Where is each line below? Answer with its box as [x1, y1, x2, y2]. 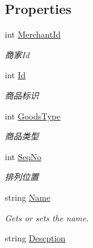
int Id [5, 69, 26, 81]
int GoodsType [5, 109, 60, 122]
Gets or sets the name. [5, 211, 89, 224]
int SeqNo [5, 150, 42, 163]
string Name [5, 190, 51, 203]
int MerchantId [5, 28, 61, 41]
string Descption [5, 232, 66, 244]
